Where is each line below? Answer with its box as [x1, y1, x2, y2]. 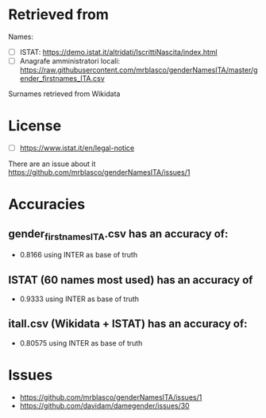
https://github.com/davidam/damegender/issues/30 [19, 401, 190, 410]
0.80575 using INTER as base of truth [19, 338, 143, 347]
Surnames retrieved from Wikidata [8, 89, 121, 99]
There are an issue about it [8, 159, 96, 168]
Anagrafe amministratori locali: [19, 56, 121, 65]
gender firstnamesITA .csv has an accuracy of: [8, 226, 229, 242]
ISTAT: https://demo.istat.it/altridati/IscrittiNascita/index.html [19, 47, 218, 56]
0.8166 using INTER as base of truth [19, 250, 137, 260]
